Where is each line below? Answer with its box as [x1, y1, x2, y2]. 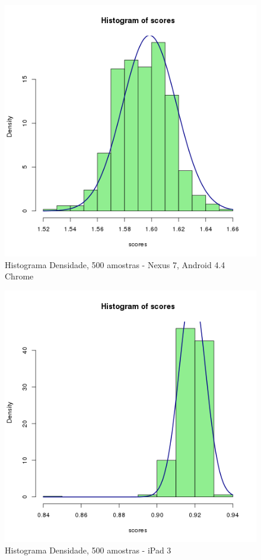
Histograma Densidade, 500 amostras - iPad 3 [5, 544, 171, 556]
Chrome [5, 270, 34, 282]
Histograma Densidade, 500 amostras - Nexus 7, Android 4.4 [5, 258, 225, 271]
